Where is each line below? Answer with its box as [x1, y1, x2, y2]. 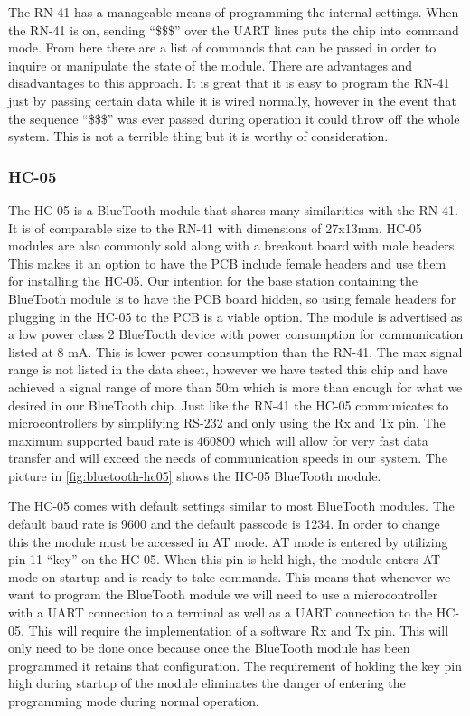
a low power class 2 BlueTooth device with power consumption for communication [8, 325, 464, 344]
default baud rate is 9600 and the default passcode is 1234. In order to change [8, 514, 440, 533]
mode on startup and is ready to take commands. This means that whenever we [8, 567, 451, 586]
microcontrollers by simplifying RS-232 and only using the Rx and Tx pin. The [8, 413, 446, 432]
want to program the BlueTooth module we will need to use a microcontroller [8, 585, 438, 604]
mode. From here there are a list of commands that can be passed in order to [8, 38, 437, 57]
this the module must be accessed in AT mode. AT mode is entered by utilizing [8, 532, 448, 551]
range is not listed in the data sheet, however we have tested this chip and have [8, 360, 448, 379]
